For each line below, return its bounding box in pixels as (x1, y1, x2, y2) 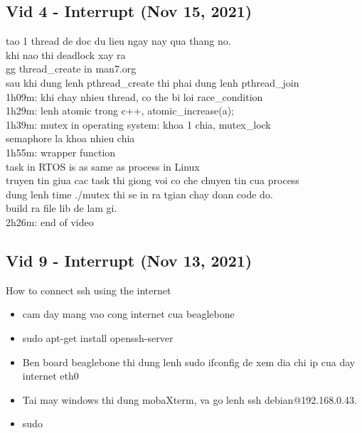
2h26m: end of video (6, 214, 94, 229)
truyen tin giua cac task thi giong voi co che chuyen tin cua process (6, 173, 299, 188)
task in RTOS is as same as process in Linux (6, 159, 200, 173)
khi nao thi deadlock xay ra (6, 47, 126, 62)
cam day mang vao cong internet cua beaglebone (22, 306, 235, 321)
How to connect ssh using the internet (6, 282, 171, 297)
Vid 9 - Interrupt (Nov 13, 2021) (6, 249, 252, 271)
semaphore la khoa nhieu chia (6, 131, 135, 146)
